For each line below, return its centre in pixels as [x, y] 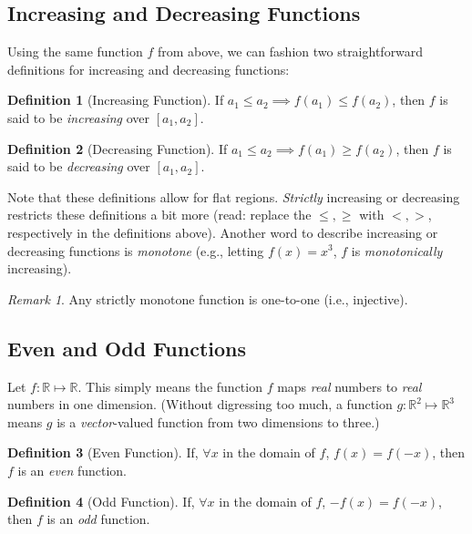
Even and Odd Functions [127, 348]
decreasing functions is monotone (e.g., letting [136, 250]
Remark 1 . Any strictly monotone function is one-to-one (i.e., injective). [208, 298]
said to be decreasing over [79, 166]
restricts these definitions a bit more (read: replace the [159, 215]
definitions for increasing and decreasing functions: [149, 69]
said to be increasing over [79, 117]
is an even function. [72, 470]
